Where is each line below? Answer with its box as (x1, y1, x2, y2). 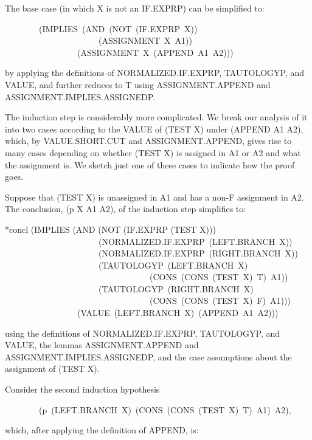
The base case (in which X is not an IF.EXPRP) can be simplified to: (5, 2, 265, 14)
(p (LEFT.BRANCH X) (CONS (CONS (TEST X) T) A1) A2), (38, 403, 291, 416)
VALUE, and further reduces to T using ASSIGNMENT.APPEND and (5, 78, 271, 91)
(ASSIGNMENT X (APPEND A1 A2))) (77, 46, 234, 58)
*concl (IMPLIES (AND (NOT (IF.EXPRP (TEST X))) (5, 222, 216, 235)
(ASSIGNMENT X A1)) (98, 34, 192, 47)
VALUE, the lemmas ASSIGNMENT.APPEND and (5, 339, 199, 351)
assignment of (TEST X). (5, 362, 100, 375)
